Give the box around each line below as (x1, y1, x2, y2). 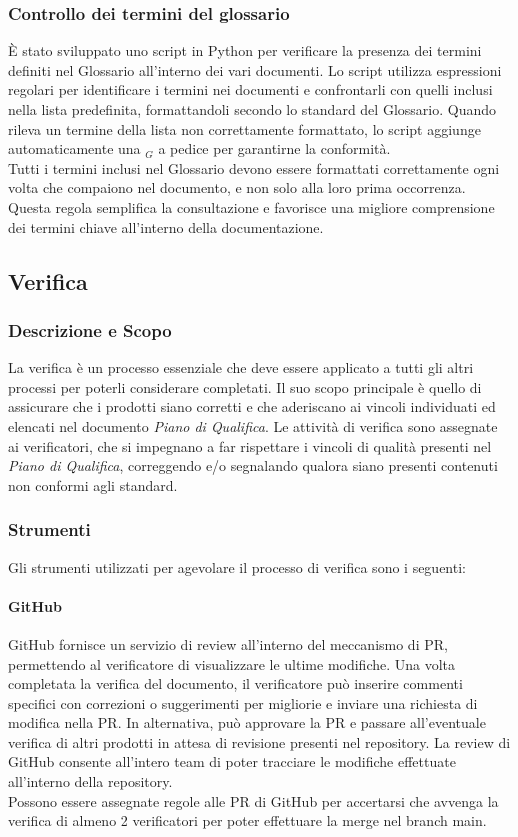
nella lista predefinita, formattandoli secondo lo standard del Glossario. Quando (8, 99, 496, 119)
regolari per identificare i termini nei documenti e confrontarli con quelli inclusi (8, 79, 493, 100)
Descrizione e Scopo (8, 317, 172, 342)
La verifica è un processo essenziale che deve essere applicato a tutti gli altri (8, 357, 474, 378)
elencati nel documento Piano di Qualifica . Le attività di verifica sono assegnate (8, 415, 498, 436)
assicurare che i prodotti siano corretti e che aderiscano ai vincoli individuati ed (8, 396, 496, 417)
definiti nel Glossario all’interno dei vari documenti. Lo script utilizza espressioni (8, 59, 502, 80)
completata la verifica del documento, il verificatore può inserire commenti (8, 673, 463, 694)
